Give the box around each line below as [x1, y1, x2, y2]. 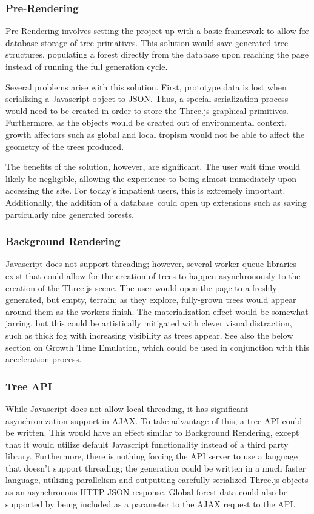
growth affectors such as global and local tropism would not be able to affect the [5, 127, 305, 140]
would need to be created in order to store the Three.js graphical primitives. [5, 104, 289, 117]
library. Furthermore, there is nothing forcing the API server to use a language [5, 450, 298, 462]
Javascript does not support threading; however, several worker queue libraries [5, 257, 297, 270]
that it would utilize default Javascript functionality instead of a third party [5, 438, 289, 450]
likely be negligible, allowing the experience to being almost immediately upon [5, 172, 297, 184]
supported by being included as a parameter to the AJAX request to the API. [5, 497, 296, 510]
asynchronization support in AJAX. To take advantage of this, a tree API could [5, 414, 302, 427]
